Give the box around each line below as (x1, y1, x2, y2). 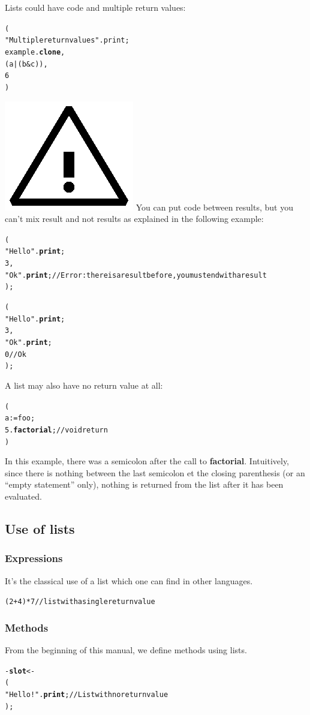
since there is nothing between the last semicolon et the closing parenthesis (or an (5, 466, 305, 479)
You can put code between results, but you (136, 200, 293, 213)
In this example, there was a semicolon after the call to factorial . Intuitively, (5, 455, 290, 467)
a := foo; (5, 414, 35, 423)
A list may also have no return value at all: (5, 378, 163, 391)
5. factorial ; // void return (5, 425, 108, 434)
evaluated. (5, 489, 42, 502)
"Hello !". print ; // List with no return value (5, 690, 168, 699)
